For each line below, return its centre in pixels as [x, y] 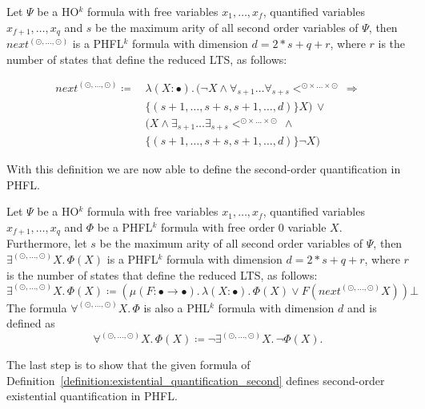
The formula [37, 307]
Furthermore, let [47, 243]
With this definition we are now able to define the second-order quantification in [204, 169]
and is [362, 307]
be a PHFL [125, 226]
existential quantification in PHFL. [92, 396]
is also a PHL [177, 307]
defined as [31, 323]
